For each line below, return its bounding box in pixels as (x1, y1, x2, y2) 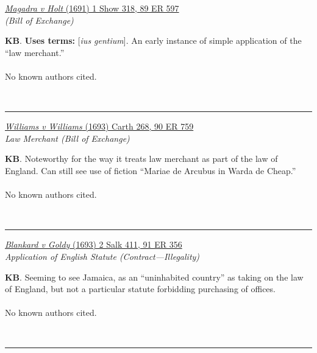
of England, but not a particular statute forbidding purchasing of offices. (5, 282, 276, 295)
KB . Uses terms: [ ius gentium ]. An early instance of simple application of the (5, 34, 302, 47)
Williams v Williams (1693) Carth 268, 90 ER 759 (5, 120, 194, 133)
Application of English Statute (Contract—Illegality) (5, 250, 200, 262)
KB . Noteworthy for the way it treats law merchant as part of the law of (5, 152, 278, 165)
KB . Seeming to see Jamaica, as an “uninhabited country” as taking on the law (5, 270, 304, 283)
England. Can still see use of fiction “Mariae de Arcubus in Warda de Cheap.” (5, 164, 296, 177)
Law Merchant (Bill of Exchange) (5, 131, 130, 144)
